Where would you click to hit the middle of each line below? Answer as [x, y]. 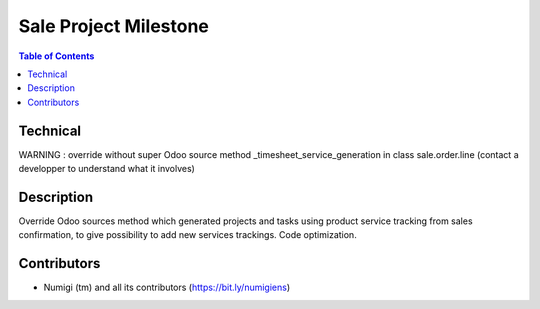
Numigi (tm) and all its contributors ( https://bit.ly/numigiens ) [167, 287]
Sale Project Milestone [114, 26]
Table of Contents [56, 56]
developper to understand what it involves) [106, 169]
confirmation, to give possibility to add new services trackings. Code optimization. [187, 235]
